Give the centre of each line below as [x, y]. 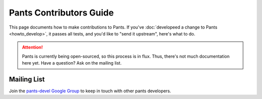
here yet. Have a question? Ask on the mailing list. [72, 63]
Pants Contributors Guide [61, 13]
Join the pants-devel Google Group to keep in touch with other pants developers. [90, 91]
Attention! [33, 47]
